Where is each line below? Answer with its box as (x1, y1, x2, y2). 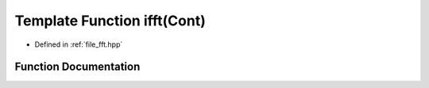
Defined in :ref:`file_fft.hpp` (34, 40, 123, 49)
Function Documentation (14, 60, 141, 74)
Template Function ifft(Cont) (14, 12, 206, 29)
